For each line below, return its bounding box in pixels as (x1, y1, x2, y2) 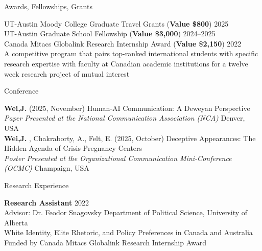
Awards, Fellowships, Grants (4, 1, 92, 11)
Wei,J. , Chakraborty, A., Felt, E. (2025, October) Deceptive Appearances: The (4, 132, 256, 143)
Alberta (4, 217, 28, 227)
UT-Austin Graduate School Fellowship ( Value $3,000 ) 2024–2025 (4, 28, 216, 39)
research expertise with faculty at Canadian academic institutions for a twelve (4, 58, 248, 69)
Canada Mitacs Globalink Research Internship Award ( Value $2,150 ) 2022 (4, 38, 242, 49)
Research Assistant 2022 (4, 197, 89, 208)
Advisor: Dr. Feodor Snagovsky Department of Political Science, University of (4, 207, 248, 218)
